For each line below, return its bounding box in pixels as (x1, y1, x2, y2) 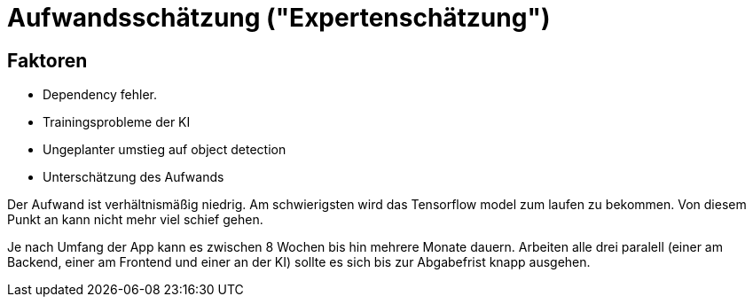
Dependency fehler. (43, 87, 158, 103)
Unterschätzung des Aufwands (43, 169, 224, 185)
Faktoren (7, 49, 88, 72)
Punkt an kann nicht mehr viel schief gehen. (7, 212, 263, 228)
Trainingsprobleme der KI (43, 114, 191, 130)
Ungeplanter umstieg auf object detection (43, 142, 286, 158)
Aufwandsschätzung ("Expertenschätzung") (7, 3, 551, 33)
